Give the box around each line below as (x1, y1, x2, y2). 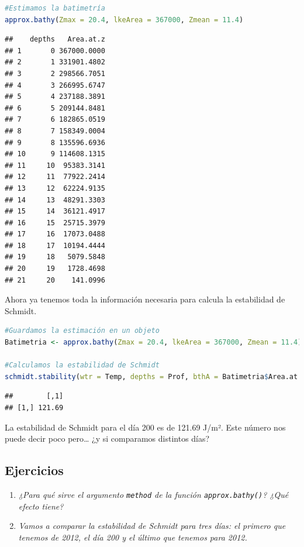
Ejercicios (5, 461, 64, 479)
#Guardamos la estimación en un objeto (5, 326, 160, 335)
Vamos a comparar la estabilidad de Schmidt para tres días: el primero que (18, 520, 286, 532)
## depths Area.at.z (5, 35, 105, 44)
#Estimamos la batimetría (5, 4, 105, 12)
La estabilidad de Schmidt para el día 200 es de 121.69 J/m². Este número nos (5, 421, 286, 433)
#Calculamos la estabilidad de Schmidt (5, 361, 160, 370)
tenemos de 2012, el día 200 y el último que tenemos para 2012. (18, 531, 247, 543)
